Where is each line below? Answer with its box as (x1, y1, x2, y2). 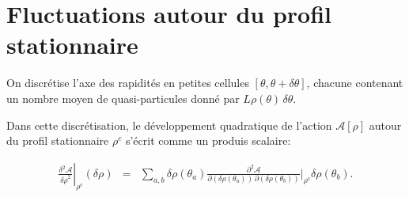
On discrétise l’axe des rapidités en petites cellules (6, 74, 249, 91)
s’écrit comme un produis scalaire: (125, 132, 291, 149)
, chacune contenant (306, 74, 403, 91)
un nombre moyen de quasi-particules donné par (6, 89, 240, 106)
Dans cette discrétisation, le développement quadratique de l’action (6, 116, 332, 133)
